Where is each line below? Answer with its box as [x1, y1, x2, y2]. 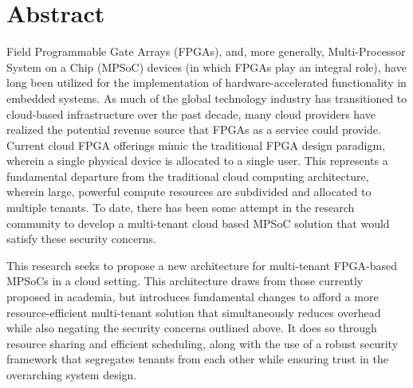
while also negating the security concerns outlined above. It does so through [6, 319, 377, 336]
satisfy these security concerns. [6, 230, 156, 247]
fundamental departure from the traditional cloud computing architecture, [6, 167, 369, 184]
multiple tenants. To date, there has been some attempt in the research [6, 199, 355, 216]
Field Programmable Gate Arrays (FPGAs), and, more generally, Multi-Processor [6, 43, 406, 60]
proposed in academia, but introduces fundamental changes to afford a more [6, 288, 379, 305]
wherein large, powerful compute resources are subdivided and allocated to [6, 183, 372, 200]
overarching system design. [6, 366, 137, 382]
